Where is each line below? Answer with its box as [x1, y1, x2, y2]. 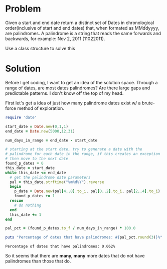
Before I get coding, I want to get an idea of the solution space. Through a [5, 79, 158, 85]
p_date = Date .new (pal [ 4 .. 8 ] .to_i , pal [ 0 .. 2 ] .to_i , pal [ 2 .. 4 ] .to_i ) [14, 189, 160, 194]
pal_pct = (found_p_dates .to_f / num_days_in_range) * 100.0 [5, 226, 136, 231]
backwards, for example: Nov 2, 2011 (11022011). [5, 36, 105, 42]
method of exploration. [17, 105, 64, 111]
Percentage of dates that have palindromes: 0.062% [5, 244, 115, 249]
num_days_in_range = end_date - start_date [5, 138, 98, 143]
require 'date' [5, 115, 37, 120]
